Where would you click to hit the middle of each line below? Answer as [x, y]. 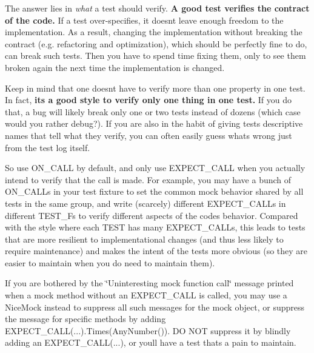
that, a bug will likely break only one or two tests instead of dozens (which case [153, 111]
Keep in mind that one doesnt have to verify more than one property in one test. [155, 88]
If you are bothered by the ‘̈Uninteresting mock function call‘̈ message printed [149, 283]
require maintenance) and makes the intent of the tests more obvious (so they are [156, 251]
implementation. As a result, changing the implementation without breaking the [154, 32]
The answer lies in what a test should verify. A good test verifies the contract [157, 8]
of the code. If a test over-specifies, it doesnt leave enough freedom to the [144, 20]
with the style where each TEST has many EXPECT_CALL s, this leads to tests [155, 227]
